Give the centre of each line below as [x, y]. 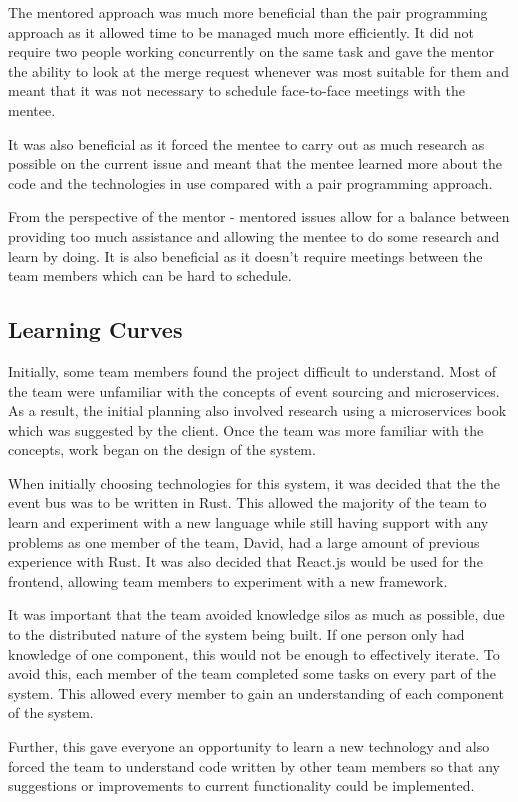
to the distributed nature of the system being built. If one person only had [236, 634]
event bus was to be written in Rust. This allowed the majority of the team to [247, 502]
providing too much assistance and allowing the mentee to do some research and [254, 235]
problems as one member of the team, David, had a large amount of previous [244, 541]
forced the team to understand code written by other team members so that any [254, 765]
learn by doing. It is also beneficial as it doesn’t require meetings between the [245, 255]
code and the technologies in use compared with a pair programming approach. [250, 182]
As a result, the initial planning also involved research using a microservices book [257, 410]
